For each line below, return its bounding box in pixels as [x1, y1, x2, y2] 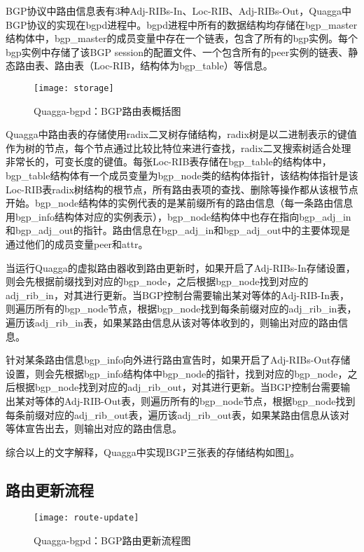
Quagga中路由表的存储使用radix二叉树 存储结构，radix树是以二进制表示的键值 [6, 127, 357, 142]
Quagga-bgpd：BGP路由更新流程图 [34, 533, 191, 548]
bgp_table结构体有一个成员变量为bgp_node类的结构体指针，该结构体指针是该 [6, 168, 358, 182]
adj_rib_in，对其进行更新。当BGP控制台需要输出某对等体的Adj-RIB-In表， [6, 287, 349, 302]
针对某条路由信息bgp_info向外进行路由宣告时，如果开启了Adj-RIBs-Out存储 [6, 352, 351, 367]
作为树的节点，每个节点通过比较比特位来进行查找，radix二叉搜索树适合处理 [6, 140, 351, 155]
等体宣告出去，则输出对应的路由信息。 [6, 421, 182, 436]
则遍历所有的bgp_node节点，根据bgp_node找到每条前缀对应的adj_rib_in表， [6, 301, 357, 316]
